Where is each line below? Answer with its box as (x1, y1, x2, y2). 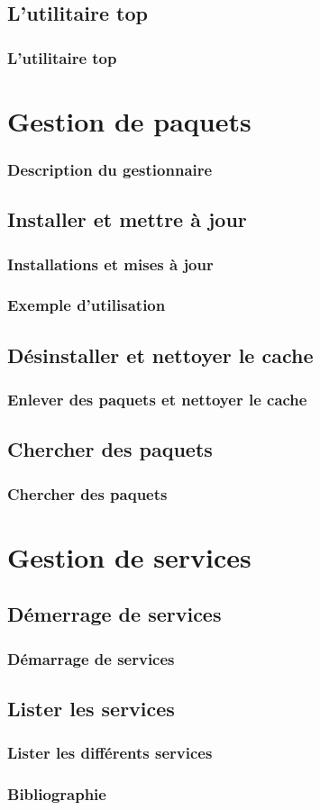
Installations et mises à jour (7, 252, 214, 275)
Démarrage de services (7, 647, 175, 669)
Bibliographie (7, 783, 106, 805)
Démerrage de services (7, 600, 222, 628)
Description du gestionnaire (7, 158, 213, 180)
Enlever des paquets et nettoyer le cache (7, 388, 307, 411)
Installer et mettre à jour (7, 205, 247, 233)
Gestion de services (7, 538, 251, 575)
